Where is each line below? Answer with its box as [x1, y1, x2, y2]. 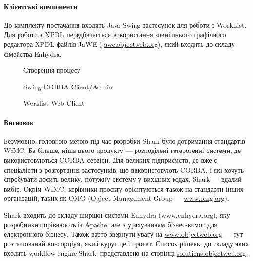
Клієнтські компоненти [4, 1, 78, 11]
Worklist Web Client [23, 98, 85, 108]
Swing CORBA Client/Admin [23, 81, 113, 91]
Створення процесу [23, 65, 80, 75]
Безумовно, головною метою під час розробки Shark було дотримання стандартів [4, 135, 245, 146]
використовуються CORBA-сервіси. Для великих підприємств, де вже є [4, 154, 217, 165]
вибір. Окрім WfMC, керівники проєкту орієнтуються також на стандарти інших [4, 183, 244, 194]
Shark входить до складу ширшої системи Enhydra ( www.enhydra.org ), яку [4, 209, 230, 219]
